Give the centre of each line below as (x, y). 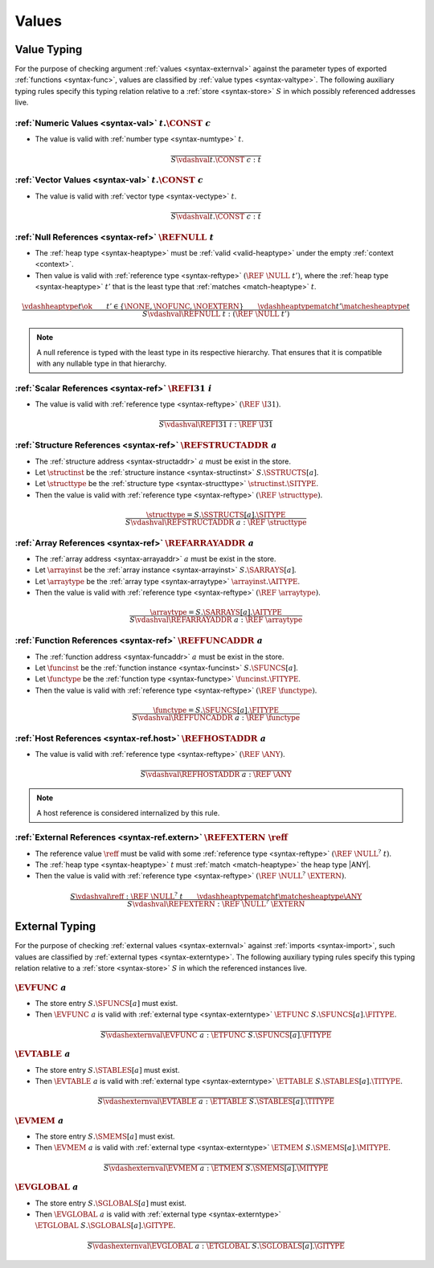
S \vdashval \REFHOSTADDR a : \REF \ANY (216, 775)
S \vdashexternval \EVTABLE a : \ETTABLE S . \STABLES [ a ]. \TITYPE (216, 1102)
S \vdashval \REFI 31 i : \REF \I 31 (216, 425)
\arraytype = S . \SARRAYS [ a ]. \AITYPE (216, 612)
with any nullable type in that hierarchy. (102, 364)
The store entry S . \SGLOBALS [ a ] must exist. (111, 1203)
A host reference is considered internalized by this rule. (128, 812)
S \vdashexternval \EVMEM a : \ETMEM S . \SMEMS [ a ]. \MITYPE (216, 1168)
